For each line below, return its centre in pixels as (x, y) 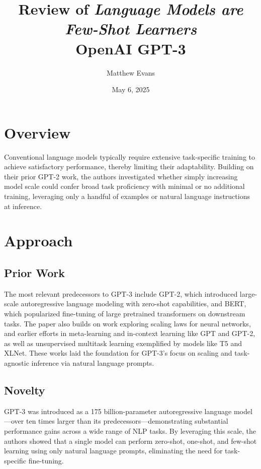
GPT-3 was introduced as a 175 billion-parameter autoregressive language (118, 411)
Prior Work (34, 272)
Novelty (25, 390)
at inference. (23, 206)
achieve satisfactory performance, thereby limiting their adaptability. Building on (129, 166)
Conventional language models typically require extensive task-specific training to (129, 156)
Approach (38, 241)
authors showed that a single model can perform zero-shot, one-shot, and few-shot (130, 441)
